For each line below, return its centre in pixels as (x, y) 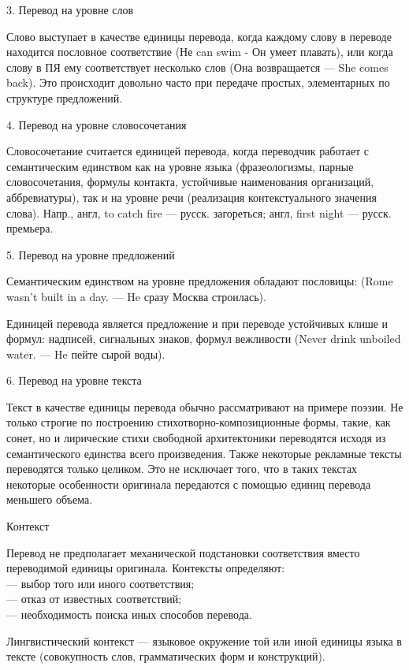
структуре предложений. (65, 97)
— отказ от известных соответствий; (94, 599)
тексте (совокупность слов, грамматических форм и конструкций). (166, 656)
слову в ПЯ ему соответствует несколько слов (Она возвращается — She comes (197, 67)
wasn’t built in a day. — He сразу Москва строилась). (136, 296)
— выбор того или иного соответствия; (100, 583)
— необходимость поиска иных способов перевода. (129, 614)
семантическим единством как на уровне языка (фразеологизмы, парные (180, 166)
